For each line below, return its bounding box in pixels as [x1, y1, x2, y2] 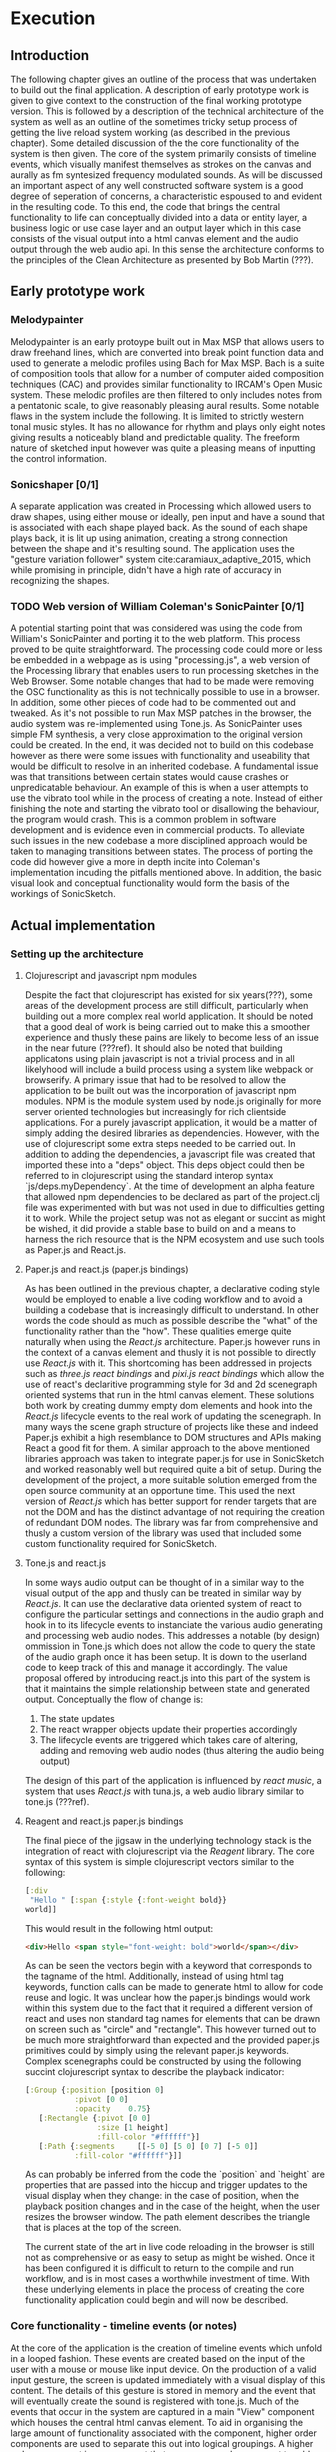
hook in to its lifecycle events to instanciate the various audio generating [24, 1618, 323, 1631]
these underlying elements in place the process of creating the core [24, 2283, 305, 2296]
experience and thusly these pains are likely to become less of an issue [24, 1031, 320, 1043]
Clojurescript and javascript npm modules [24, 969, 198, 981]
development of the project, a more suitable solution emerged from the [24, 1473, 318, 1486]
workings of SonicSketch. [10, 888, 117, 900]
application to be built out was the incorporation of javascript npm [24, 1084, 297, 1096]
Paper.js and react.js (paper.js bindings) [24, 1263, 189, 1275]
